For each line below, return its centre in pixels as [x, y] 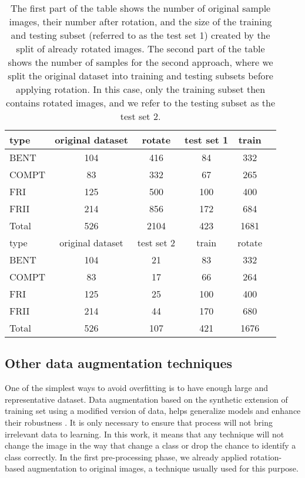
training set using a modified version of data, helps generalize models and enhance [153, 411]
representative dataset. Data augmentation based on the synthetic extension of [146, 399]
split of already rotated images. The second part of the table [140, 49]
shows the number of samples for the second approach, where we [140, 62]
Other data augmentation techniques [119, 363]
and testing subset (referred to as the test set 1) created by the [140, 35]
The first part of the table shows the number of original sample [140, 8]
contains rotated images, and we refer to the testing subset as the [141, 103]
